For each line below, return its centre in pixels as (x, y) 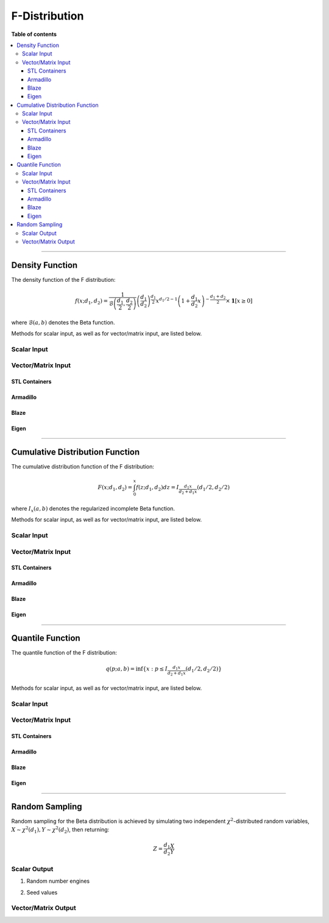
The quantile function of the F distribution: (64, 653)
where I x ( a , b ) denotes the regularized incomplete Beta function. (93, 509)
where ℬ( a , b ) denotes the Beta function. (63, 322)
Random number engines (58, 881)
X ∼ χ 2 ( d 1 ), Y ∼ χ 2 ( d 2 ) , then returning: (60, 830)
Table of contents (34, 34)
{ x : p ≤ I (155, 669)
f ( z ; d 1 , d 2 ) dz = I (157, 488)
